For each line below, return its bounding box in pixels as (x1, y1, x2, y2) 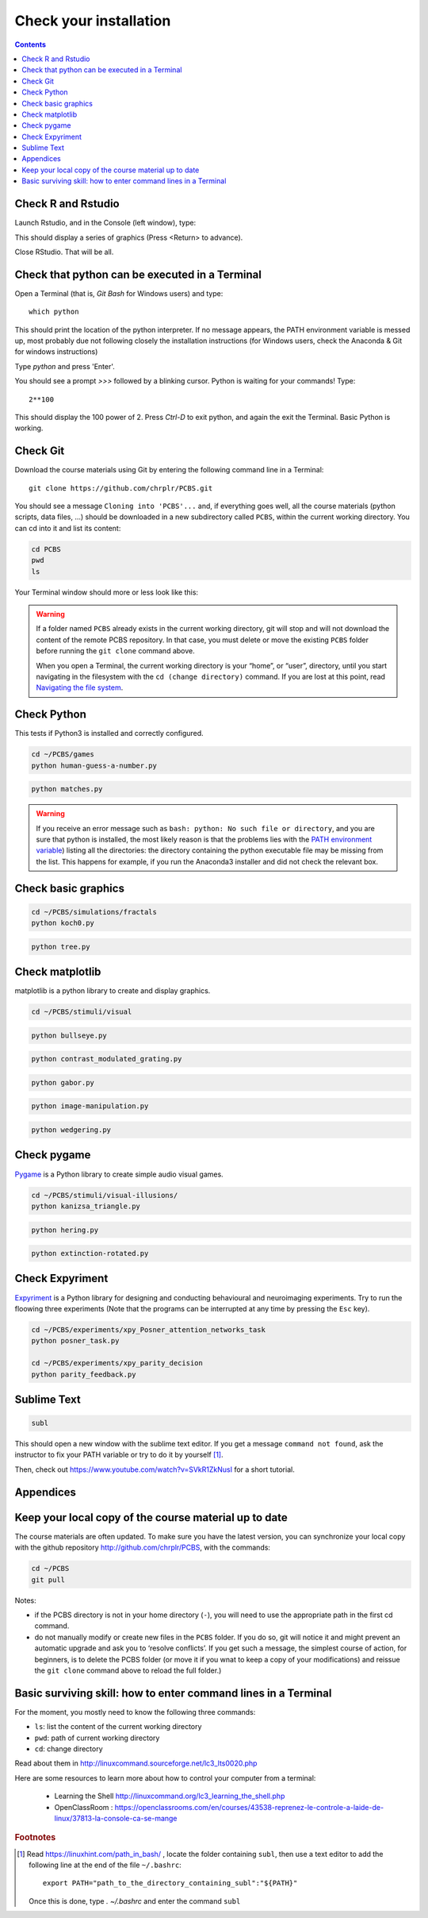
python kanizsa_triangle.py (31, 1201, 140, 1211)
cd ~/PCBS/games (31, 750, 95, 759)
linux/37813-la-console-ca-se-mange (54, 1813, 178, 1823)
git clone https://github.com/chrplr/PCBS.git (29, 483, 213, 492)
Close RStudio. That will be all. (14, 247, 114, 256)
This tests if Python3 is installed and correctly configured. (14, 729, 204, 738)
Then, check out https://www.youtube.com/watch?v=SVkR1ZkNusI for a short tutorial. (14, 1465, 295, 1474)
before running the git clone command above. (36, 646, 195, 656)
